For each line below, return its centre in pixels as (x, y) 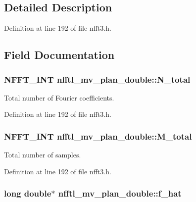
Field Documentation (59, 55)
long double (28, 193)
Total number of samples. (43, 155)
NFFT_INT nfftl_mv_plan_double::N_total (97, 79)
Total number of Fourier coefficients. (59, 97)
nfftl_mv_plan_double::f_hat (120, 193)
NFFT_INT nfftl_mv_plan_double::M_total (98, 136)
